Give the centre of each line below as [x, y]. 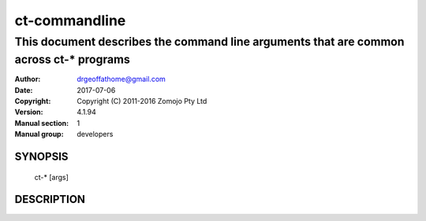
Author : [28, 79]
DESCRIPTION [50, 199]
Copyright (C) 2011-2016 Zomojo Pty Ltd [142, 101]
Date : [24, 90]
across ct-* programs [72, 59]
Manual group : [39, 134]
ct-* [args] [51, 177]
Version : [29, 112]
